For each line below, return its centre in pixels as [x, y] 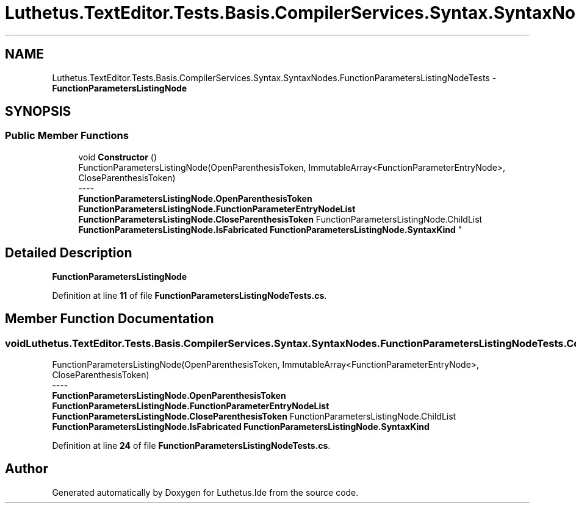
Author [27, 469]
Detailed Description [69, 253]
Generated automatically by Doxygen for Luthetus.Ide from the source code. [205, 492]
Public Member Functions [67, 136]
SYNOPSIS [38, 112]
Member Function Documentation [110, 319]
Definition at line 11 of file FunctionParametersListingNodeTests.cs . [189, 295]
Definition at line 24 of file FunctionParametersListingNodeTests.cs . [191, 445]
